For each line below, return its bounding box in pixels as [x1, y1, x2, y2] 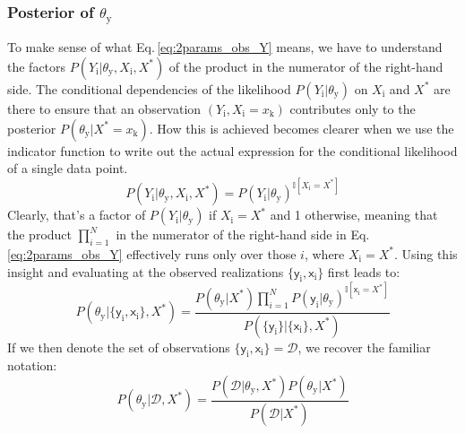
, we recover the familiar [297, 337, 431, 356]
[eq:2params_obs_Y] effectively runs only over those [7, 244, 297, 263]
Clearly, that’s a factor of [7, 205, 146, 224]
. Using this [394, 244, 458, 263]
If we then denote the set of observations [7, 337, 230, 356]
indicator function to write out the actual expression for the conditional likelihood [7, 141, 458, 160]
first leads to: [327, 262, 400, 281]
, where [304, 244, 345, 263]
